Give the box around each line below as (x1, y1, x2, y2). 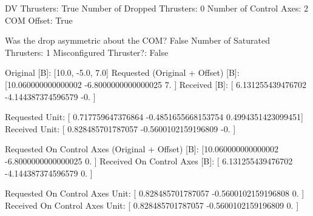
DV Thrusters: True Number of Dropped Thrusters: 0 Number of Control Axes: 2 (5, 2, 309, 14)
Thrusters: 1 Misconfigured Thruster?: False (5, 46, 169, 58)
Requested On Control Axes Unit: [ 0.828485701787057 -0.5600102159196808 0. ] (5, 187, 305, 200)
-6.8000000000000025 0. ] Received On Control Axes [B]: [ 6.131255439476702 (5, 154, 293, 167)
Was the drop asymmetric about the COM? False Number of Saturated (5, 34, 270, 47)
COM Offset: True (5, 13, 73, 26)
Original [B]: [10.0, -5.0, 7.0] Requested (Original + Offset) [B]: (5, 66, 240, 79)
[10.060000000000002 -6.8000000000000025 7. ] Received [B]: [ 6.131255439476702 (5, 78, 306, 90)
